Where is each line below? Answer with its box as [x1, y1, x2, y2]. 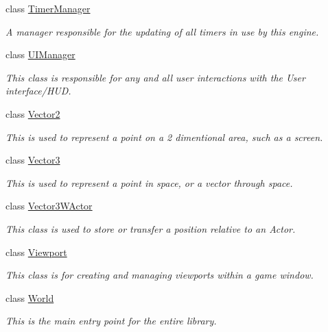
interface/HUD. [5, 84, 71, 98]
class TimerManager [5, 1, 91, 15]
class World [5, 290, 54, 305]
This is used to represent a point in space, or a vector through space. [5, 175, 293, 190]
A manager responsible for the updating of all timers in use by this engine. [5, 24, 319, 38]
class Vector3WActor [5, 199, 93, 213]
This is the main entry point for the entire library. [5, 314, 217, 328]
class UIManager [5, 47, 75, 62]
